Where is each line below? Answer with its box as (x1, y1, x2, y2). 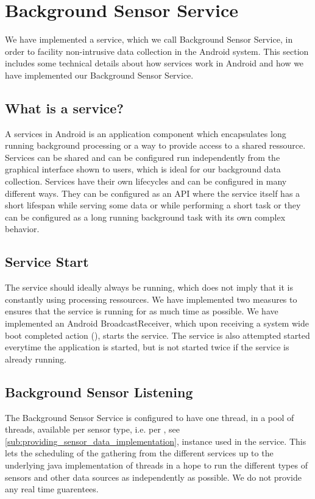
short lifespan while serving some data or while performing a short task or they (5, 199, 301, 211)
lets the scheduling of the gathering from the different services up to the (5, 447, 274, 459)
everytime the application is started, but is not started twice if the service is (5, 341, 289, 353)
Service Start (5, 252, 89, 271)
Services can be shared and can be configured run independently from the (5, 150, 280, 163)
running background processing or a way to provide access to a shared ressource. (5, 139, 306, 152)
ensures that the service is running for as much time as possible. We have (5, 305, 278, 317)
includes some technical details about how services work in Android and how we (5, 57, 304, 69)
